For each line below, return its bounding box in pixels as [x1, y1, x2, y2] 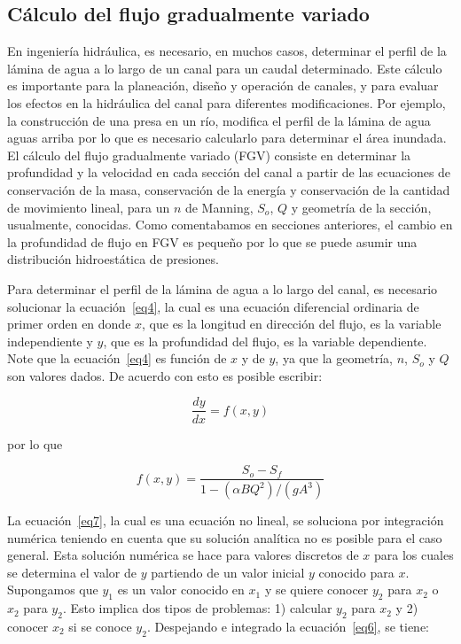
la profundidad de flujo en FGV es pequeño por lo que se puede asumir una [7, 232, 418, 251]
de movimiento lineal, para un [7, 198, 170, 216]
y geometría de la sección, [291, 198, 432, 216]
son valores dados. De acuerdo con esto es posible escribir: [7, 366, 323, 384]
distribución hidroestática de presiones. [7, 250, 219, 268]
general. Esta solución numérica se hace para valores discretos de [7, 546, 359, 564]
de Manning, [184, 198, 254, 216]
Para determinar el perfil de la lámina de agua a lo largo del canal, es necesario [7, 279, 438, 298]
